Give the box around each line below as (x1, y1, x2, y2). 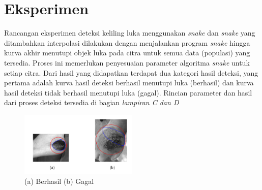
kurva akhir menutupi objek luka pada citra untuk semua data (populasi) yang (4, 47, 250, 58)
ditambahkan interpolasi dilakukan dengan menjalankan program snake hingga (4, 37, 250, 48)
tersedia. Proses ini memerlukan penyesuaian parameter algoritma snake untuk (4, 57, 250, 68)
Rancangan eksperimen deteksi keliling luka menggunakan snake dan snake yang (4, 27, 255, 38)
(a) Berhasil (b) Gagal (24, 176, 94, 186)
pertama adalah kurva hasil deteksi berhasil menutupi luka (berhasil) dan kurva (4, 77, 254, 88)
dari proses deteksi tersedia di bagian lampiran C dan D (4, 97, 179, 108)
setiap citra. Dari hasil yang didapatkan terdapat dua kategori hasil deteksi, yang (4, 67, 258, 78)
